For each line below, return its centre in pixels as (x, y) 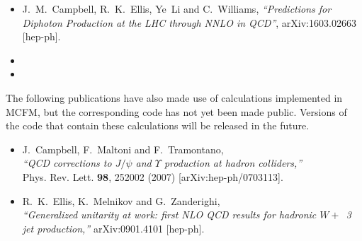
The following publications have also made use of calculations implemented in (174, 97)
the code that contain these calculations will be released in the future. (158, 125)
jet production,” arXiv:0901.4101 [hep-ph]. (113, 228)
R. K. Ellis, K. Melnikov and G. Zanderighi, (121, 200)
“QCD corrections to (67, 163)
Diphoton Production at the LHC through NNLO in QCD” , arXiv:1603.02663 (189, 22)
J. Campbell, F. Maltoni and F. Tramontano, (123, 149)
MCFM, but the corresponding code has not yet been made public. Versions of (176, 111)
